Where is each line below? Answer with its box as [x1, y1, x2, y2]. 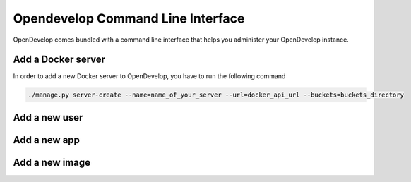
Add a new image [13, 156, 91, 169]
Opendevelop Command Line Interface [13, 11, 245, 26]
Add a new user [13, 111, 83, 123]
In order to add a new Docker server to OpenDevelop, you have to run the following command [13, 72, 286, 80]
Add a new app [13, 134, 81, 146]
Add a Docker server [13, 54, 106, 66]
